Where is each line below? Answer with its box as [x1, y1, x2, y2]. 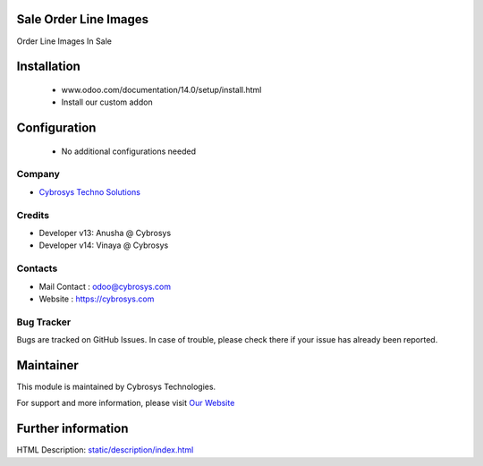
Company [16, 168, 60, 181]
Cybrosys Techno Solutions [38, 186, 140, 197]
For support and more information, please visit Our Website [16, 398, 235, 409]
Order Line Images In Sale [16, 36, 112, 47]
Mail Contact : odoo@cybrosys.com [38, 281, 172, 292]
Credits [16, 208, 49, 221]
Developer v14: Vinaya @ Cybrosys [38, 240, 169, 250]
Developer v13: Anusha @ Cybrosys [38, 228, 172, 238]
